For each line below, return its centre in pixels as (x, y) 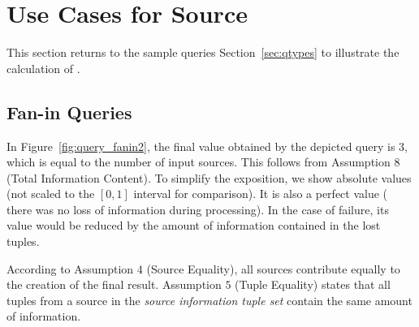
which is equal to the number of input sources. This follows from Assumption (199, 162)
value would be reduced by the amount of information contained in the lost (194, 225)
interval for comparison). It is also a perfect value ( (261, 194)
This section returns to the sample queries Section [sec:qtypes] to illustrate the (203, 52)
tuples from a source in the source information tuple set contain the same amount (209, 300)
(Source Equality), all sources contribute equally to (273, 268)
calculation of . (43, 68)
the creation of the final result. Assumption (114, 284)
